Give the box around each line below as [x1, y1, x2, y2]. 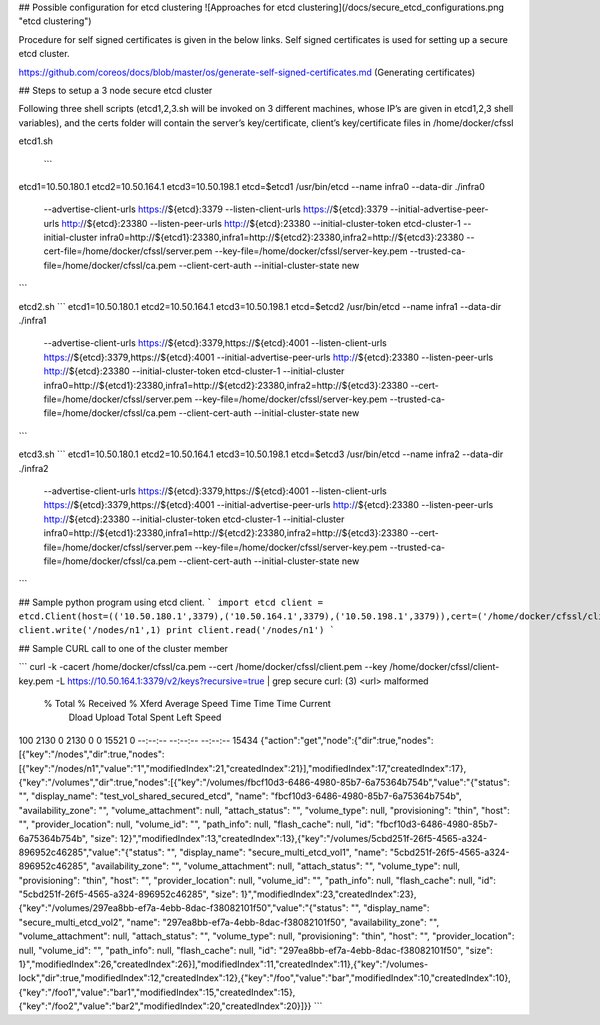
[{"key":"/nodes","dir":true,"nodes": [18, 748, 165, 760]
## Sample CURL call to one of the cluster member [18, 642, 229, 654]
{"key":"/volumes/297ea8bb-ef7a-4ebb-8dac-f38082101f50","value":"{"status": [18, 902, 349, 914]
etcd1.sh [18, 135, 54, 147]
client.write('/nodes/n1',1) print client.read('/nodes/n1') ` [18, 625, 335, 636]
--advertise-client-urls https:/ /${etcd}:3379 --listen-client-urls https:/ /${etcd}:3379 [43, 203, 389, 215]
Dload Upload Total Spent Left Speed [68, 711, 222, 724]
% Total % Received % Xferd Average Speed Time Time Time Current [43, 698, 332, 710]
